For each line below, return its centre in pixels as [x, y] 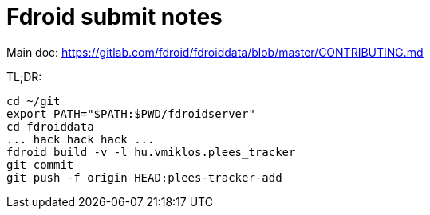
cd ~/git [34, 101]
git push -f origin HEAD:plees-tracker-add [144, 177]
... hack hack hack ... [81, 139]
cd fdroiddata [50, 126]
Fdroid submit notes [114, 17]
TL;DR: [24, 76]
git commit [40, 164]
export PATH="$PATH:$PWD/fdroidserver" [131, 113]
